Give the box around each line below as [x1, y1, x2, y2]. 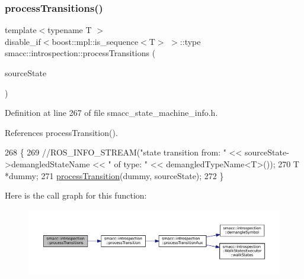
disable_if [5, 35, 41, 47]
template [5, 24, 37, 36]
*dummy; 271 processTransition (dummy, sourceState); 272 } [5, 169, 224, 181]
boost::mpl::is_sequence [52, 35, 139, 47]
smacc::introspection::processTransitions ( [5, 47, 156, 59]
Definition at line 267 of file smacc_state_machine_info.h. [5, 106, 218, 119]
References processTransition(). [5, 126, 118, 138]
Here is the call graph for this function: [5, 189, 147, 202]
